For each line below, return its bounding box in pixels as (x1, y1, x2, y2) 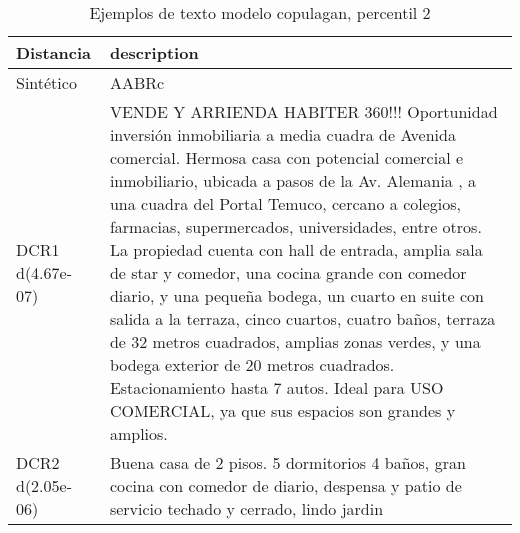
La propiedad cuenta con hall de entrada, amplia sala (109, 238, 483, 261)
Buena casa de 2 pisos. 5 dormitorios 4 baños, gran (109, 451, 466, 474)
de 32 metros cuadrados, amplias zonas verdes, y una (109, 330, 481, 353)
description (109, 41, 199, 64)
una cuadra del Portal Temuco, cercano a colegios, (109, 192, 462, 215)
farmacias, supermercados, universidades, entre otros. (109, 215, 482, 238)
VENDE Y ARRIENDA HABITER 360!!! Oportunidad (109, 100, 498, 123)
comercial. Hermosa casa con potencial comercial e (109, 146, 464, 169)
